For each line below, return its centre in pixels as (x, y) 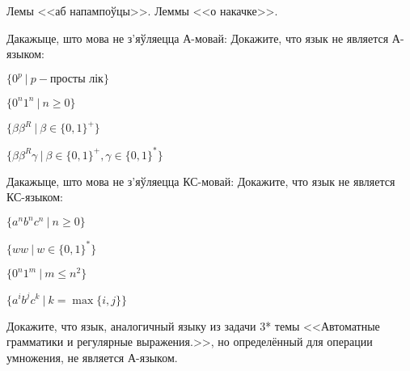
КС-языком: (35, 197)
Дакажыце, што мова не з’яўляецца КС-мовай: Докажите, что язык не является (201, 181)
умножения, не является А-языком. (92, 357)
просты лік (76, 80)
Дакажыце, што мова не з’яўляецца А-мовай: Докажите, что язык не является (198, 38)
